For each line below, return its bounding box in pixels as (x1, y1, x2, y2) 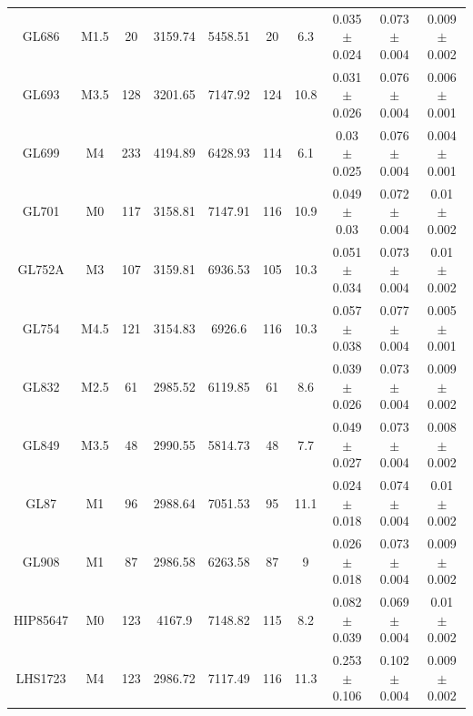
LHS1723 (15, 668, 66, 687)
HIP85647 (14, 609, 69, 629)
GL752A (17, 260, 65, 279)
